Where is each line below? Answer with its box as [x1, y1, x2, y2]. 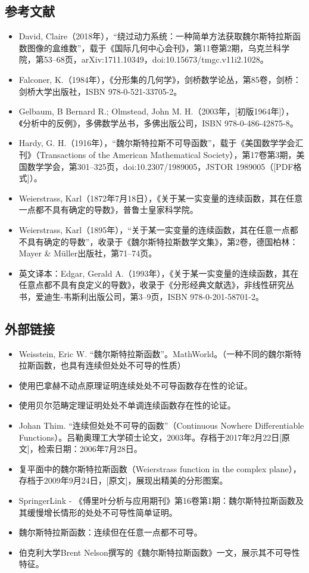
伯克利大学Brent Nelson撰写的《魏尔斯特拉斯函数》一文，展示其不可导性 [18, 546, 300, 558]
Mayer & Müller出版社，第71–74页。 [18, 247, 157, 259]
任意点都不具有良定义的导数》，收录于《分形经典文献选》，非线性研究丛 [18, 278, 294, 291]
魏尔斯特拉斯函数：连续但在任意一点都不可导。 [18, 526, 202, 538]
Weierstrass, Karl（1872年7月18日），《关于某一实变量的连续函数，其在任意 [18, 191, 303, 204]
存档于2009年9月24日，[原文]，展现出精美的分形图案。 [18, 474, 228, 487]
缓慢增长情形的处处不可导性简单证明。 [27, 506, 177, 518]
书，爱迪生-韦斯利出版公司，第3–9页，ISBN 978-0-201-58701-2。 [18, 290, 264, 302]
